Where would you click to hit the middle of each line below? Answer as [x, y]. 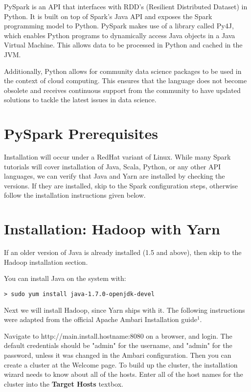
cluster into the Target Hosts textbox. [64, 383]
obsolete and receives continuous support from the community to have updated [122, 90]
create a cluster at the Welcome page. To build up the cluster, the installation [121, 364]
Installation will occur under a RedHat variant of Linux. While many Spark [117, 157]
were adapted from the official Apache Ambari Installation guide [101, 319]
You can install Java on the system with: [65, 278]
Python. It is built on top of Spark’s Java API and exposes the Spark [108, 16]
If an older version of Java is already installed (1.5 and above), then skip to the [123, 252]
